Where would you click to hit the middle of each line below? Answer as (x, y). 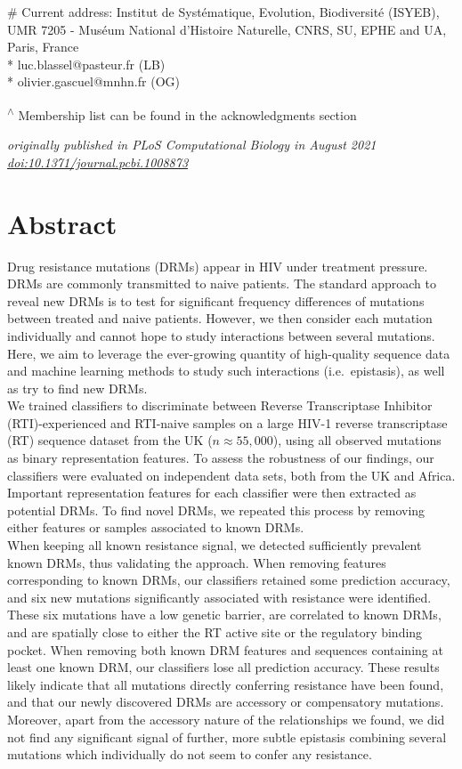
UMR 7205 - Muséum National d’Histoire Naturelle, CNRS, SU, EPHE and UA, (227, 29)
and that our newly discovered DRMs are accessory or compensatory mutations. (226, 702)
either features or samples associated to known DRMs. (156, 527)
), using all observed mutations (357, 440)
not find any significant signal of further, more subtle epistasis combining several (227, 737)
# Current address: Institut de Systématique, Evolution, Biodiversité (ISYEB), (223, 12)
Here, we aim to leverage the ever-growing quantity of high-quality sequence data (229, 353)
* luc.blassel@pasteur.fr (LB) (86, 64)
